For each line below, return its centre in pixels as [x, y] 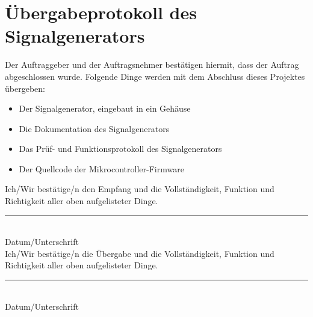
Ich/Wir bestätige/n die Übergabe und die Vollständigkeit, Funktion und [140, 253]
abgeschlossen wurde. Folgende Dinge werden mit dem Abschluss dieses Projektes [155, 76]
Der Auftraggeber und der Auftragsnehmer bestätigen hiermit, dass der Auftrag [152, 65]
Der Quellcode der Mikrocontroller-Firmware [101, 168]
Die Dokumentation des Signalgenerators [94, 128]
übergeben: [25, 88]
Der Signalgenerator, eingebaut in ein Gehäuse [105, 108]
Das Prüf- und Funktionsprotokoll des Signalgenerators [120, 149]
